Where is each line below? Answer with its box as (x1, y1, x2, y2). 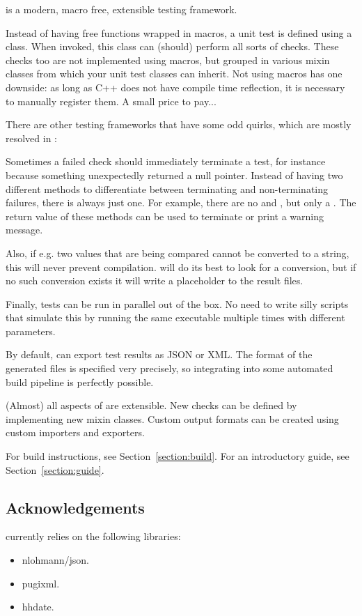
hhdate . (22, 599, 54, 614)
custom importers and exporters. (6, 425, 145, 440)
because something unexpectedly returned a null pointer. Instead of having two (6, 167, 343, 182)
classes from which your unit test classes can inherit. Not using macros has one (6, 66, 343, 81)
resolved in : (6, 130, 58, 145)
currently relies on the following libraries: (6, 529, 181, 544)
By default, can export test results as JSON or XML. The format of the (6, 347, 313, 362)
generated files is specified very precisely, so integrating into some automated (6, 361, 333, 376)
